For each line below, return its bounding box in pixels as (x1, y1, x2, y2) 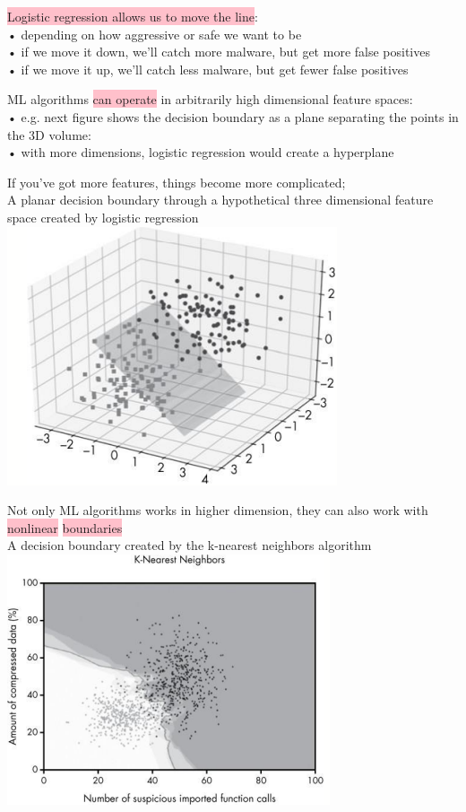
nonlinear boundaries (7, 518, 123, 537)
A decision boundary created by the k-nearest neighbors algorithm (7, 536, 372, 554)
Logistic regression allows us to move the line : (7, 7, 258, 25)
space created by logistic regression (7, 207, 199, 226)
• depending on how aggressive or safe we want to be (7, 24, 302, 43)
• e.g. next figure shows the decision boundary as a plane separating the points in (7, 107, 459, 126)
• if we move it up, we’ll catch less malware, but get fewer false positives (7, 59, 409, 78)
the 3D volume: (7, 125, 91, 144)
